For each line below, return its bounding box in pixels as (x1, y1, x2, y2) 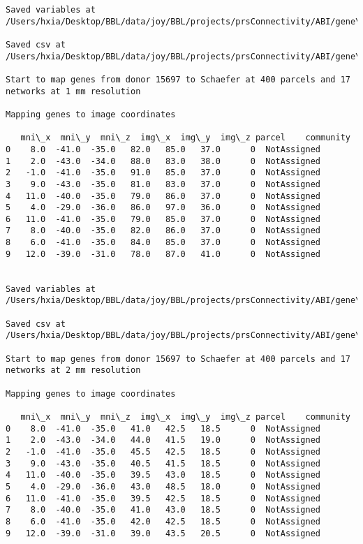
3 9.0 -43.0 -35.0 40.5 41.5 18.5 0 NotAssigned (6, 458, 321, 469)
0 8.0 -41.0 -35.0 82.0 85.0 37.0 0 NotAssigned (6, 144, 321, 154)
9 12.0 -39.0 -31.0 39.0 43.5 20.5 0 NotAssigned (6, 528, 321, 538)
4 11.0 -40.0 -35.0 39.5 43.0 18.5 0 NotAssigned (6, 470, 321, 480)
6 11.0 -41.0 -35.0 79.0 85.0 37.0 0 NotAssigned (6, 214, 321, 224)
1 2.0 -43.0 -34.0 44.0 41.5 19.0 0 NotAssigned (6, 435, 321, 446)
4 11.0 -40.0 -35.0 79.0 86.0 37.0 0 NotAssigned (6, 191, 321, 201)
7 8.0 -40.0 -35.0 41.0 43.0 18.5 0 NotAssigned (6, 505, 321, 515)
